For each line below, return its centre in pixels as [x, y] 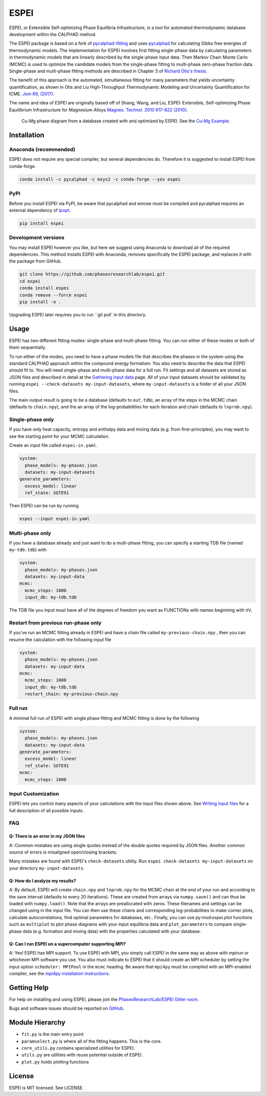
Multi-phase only [30, 533]
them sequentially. [28, 347]
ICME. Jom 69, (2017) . [32, 94]
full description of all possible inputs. [46, 810]
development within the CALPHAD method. [53, 34]
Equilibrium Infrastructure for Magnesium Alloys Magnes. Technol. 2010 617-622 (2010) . [99, 110]
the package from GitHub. [35, 261]
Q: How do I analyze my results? [43, 881]
